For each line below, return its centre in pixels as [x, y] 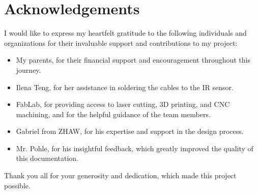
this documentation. [47, 158]
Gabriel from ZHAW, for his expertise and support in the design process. [130, 131]
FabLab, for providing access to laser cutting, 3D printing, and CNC [123, 104]
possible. [17, 185]
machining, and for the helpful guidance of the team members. [113, 114]
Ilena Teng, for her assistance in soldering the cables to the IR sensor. [125, 87]
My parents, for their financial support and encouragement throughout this [133, 60]
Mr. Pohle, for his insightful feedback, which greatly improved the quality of [135, 148]
